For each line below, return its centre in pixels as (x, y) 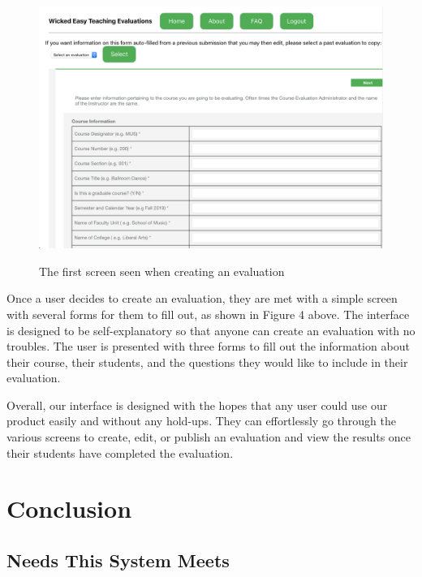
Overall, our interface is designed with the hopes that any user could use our (197, 405)
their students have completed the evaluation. (120, 452)
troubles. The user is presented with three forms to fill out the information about (208, 346)
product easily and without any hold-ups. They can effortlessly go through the (201, 421)
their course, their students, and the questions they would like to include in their (207, 362)
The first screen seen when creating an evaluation (162, 271)
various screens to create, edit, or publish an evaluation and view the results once (209, 437)
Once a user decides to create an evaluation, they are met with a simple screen (202, 298)
